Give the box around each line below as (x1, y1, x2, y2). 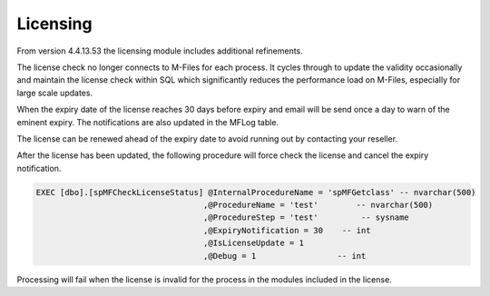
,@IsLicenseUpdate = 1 (202, 238, 304, 249)
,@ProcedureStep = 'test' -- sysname (202, 212, 410, 222)
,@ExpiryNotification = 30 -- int (202, 225, 371, 235)
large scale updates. (16, 87, 93, 98)
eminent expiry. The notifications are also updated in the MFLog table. (16, 116, 279, 127)
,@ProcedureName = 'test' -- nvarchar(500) (202, 200, 434, 211)
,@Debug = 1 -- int (202, 251, 367, 261)
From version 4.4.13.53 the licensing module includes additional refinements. (16, 45, 303, 56)
